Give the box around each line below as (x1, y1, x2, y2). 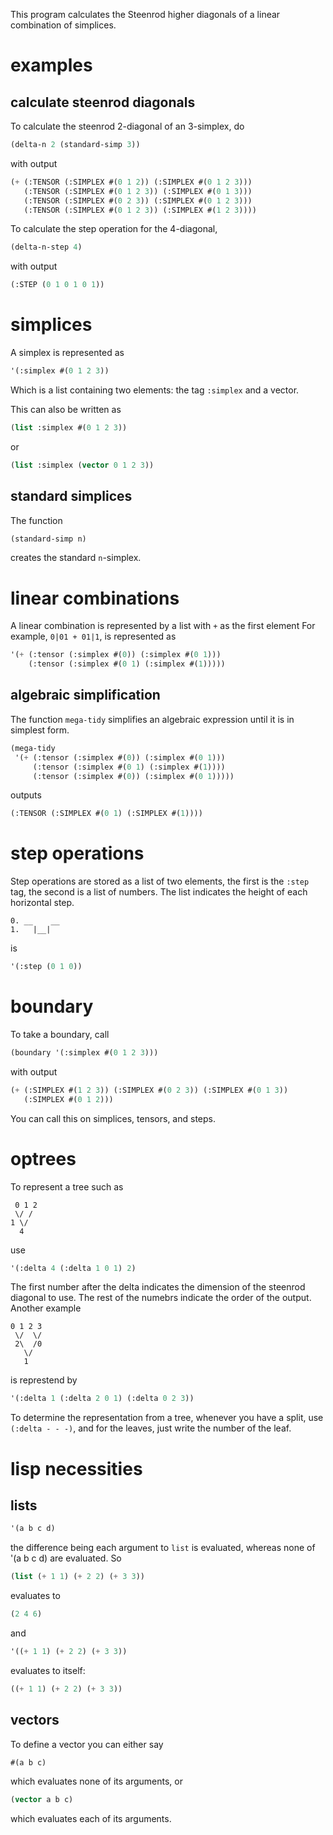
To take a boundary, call (10, 1029, 110, 1040)
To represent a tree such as (10, 1180, 124, 1193)
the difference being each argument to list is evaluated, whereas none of (10, 1542, 316, 1554)
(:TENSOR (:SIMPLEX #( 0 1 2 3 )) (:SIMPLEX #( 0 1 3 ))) (23, 186, 253, 196)
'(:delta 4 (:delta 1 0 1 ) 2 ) (10, 1263, 137, 1273)
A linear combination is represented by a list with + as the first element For (10, 620, 316, 632)
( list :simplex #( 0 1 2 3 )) (10, 422, 128, 433)
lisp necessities (10, 1457, 143, 1480)
